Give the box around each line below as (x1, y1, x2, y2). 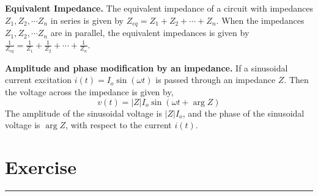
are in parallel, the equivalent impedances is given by (50, 26, 250, 39)
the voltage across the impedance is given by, (5, 85, 174, 98)
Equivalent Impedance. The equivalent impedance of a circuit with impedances (5, 2, 313, 14)
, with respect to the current (65, 118, 172, 131)
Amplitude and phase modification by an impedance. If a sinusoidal (5, 61, 288, 74)
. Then (284, 73, 309, 86)
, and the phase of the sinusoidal (182, 106, 305, 119)
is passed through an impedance (155, 73, 276, 86)
